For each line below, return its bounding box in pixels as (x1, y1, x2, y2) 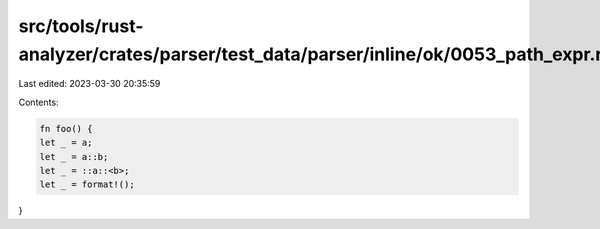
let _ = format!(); (39, 179, 135, 190)
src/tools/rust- (18, 15, 144, 37)
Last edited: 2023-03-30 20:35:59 (18, 78, 161, 90)
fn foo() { (39, 123, 93, 134)
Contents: (18, 96, 59, 108)
